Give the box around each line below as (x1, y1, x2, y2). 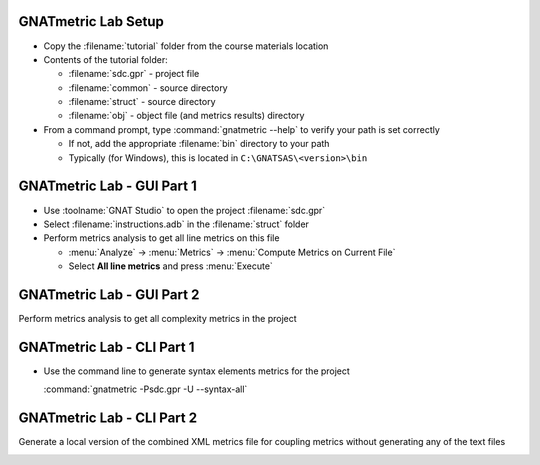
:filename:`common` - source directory (68, 81, 229, 94)
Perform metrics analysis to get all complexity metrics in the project (18, 313, 297, 325)
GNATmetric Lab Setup (18, 13, 164, 30)
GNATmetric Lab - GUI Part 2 (18, 286, 200, 303)
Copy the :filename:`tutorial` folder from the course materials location (43, 40, 329, 52)
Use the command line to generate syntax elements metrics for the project (43, 365, 350, 377)
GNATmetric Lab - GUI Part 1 (18, 178, 197, 195)
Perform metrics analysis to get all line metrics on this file (43, 232, 280, 244)
